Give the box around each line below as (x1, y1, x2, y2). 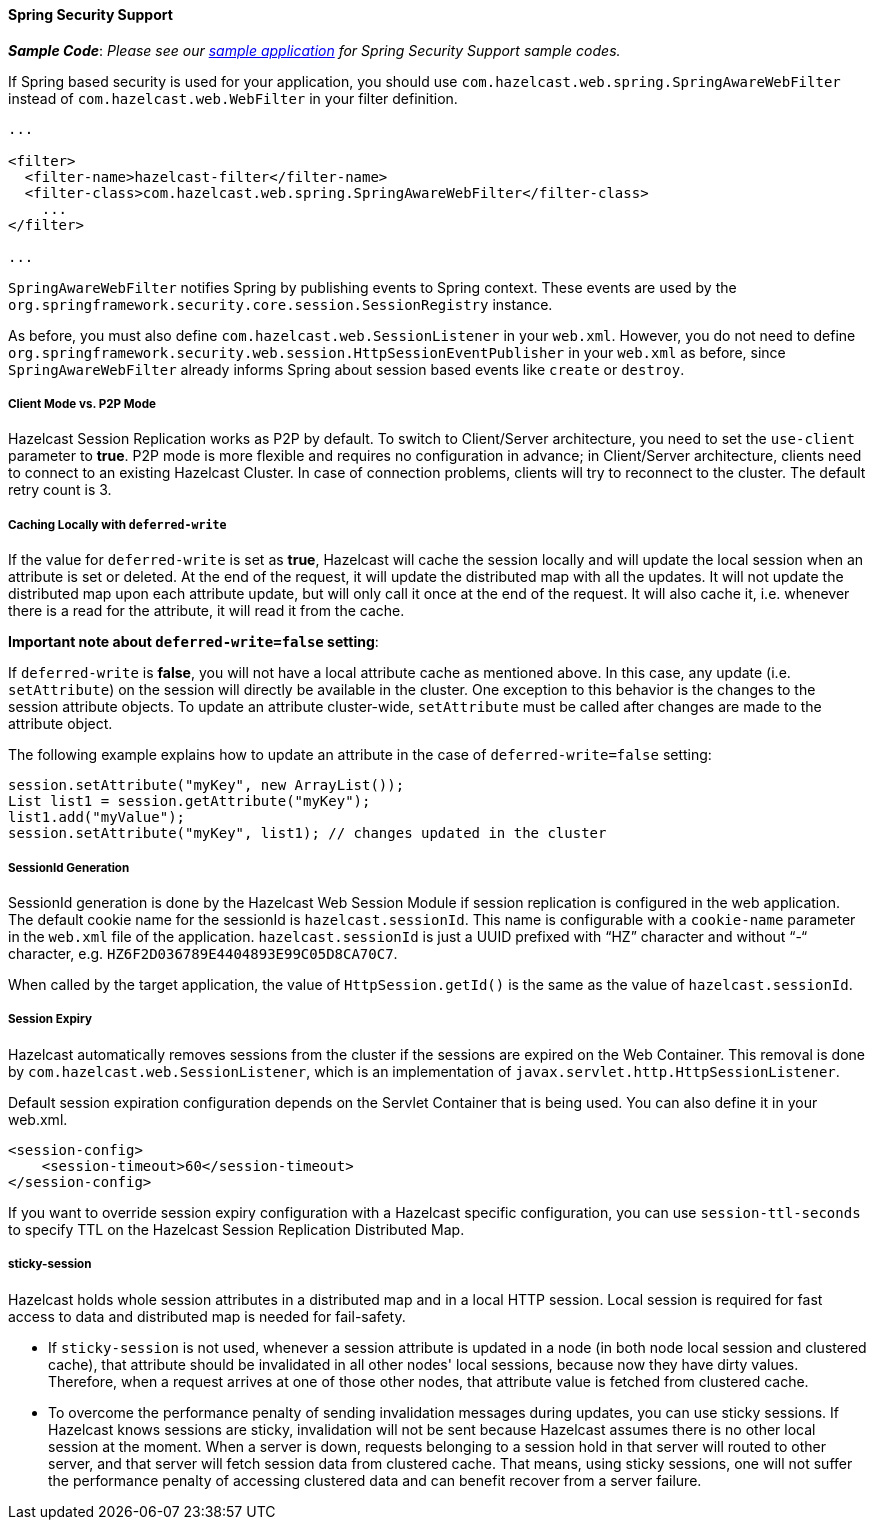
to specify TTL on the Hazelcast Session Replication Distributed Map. (8, 1220, 465, 1238)
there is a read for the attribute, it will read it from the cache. (8, 602, 405, 620)
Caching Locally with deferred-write (8, 517, 227, 532)
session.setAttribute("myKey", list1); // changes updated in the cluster (8, 825, 607, 842)
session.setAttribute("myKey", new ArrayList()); (8, 777, 405, 794)
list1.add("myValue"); (8, 809, 186, 826)
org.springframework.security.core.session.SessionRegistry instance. (8, 295, 553, 313)
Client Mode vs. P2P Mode (8, 397, 156, 411)
